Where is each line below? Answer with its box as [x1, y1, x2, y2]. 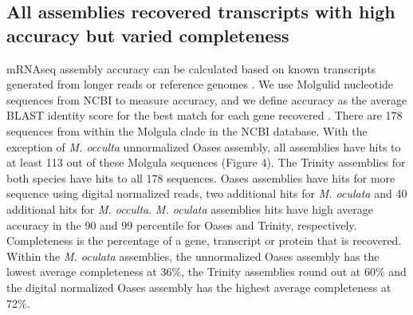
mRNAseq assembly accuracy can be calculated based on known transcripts [6, 60, 376, 77]
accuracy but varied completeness [6, 22, 289, 47]
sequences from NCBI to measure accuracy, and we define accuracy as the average [6, 91, 407, 108]
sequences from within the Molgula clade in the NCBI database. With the [6, 122, 368, 139]
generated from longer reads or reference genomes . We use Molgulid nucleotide [6, 76, 394, 93]
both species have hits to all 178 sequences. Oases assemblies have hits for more [6, 169, 395, 186]
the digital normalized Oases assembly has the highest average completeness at [6, 278, 391, 295]
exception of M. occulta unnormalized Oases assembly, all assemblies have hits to [6, 138, 401, 155]
